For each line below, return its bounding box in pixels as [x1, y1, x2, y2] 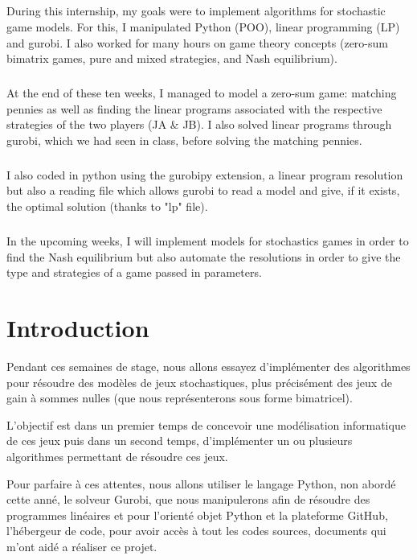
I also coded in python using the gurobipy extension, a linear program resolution [6, 166, 403, 183]
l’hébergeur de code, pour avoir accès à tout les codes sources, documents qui [6, 522, 386, 539]
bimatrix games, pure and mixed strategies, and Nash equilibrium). [6, 50, 337, 67]
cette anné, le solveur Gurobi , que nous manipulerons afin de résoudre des [6, 491, 370, 508]
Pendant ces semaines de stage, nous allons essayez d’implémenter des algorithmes [6, 357, 411, 374]
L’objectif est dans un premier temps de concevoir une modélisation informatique [6, 416, 406, 433]
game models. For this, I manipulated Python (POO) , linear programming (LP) [6, 18, 400, 35]
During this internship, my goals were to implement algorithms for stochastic [6, 2, 386, 19]
